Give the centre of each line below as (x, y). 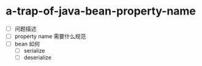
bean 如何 (27, 44)
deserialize (37, 58)
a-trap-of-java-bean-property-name (101, 11)
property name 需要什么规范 (50, 36)
